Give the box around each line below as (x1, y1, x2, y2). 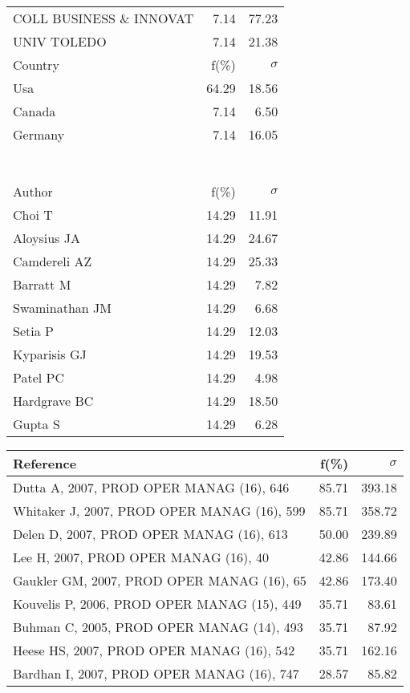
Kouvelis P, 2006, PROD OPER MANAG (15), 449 (13, 594, 302, 613)
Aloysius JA (13, 229, 80, 247)
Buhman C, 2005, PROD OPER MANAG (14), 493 (13, 618, 303, 636)
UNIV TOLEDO (13, 32, 107, 51)
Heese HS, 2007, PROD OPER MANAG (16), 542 (13, 641, 295, 659)
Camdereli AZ (13, 252, 92, 270)
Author (13, 182, 53, 201)
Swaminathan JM (13, 298, 112, 317)
